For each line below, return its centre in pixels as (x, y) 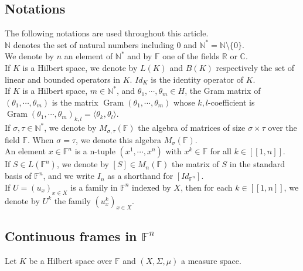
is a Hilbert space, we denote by (80, 67)
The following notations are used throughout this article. (107, 33)
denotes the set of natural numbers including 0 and (105, 44)
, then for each (206, 187)
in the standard (257, 164)
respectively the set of (255, 67)
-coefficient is (231, 102)
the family (72, 200)
